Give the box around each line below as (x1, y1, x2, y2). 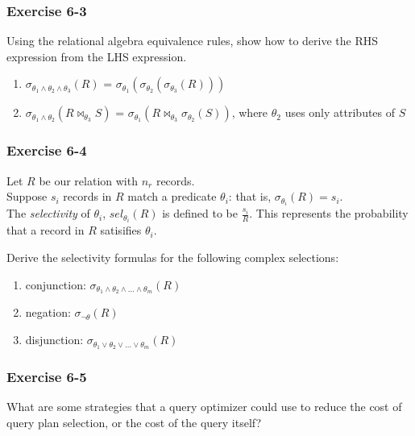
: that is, (228, 188, 272, 205)
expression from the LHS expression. (6, 48, 187, 64)
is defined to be (162, 205, 238, 222)
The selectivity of (6, 205, 90, 222)
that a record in (6, 222, 85, 239)
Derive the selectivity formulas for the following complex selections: (6, 249, 339, 265)
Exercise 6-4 (6, 140, 87, 160)
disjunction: (25, 331, 84, 348)
